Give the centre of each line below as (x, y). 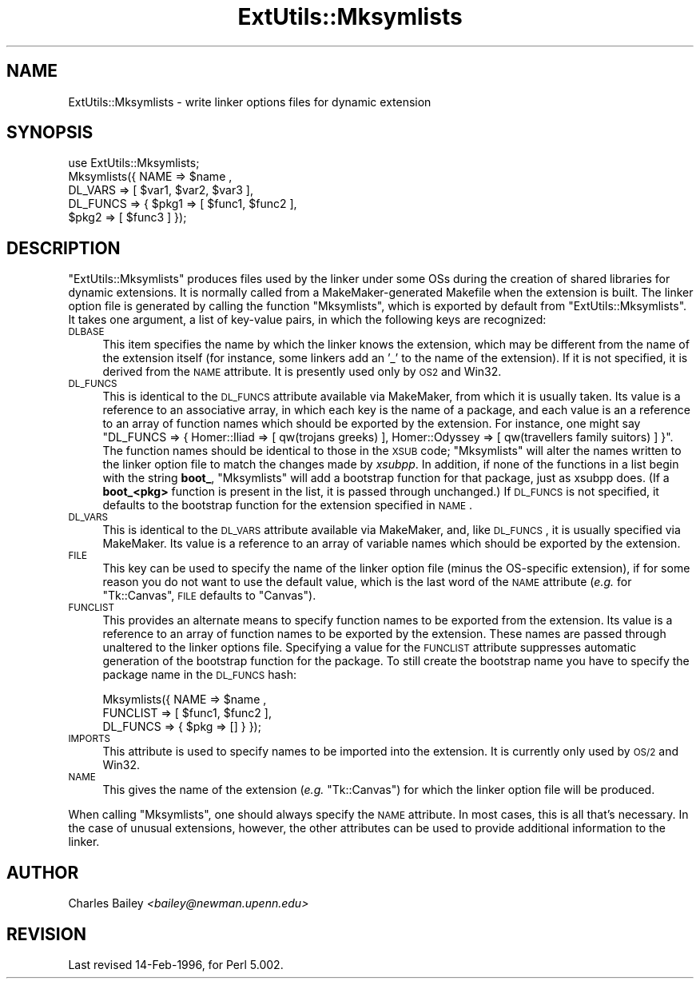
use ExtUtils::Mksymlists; (134, 163)
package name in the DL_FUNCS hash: (200, 675)
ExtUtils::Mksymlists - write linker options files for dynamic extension (250, 102)
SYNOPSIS (50, 133)
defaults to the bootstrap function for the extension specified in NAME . (288, 505)
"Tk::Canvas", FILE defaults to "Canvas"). (209, 596)
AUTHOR (43, 872)
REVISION (46, 934)
